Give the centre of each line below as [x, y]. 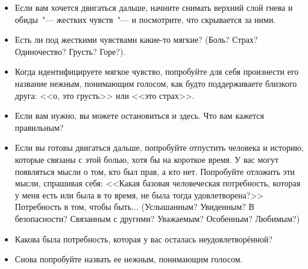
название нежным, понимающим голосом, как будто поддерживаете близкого [156, 83]
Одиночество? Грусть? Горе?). [70, 51]
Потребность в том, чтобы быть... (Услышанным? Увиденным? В [134, 207]
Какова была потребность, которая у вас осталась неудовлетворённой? [144, 239]
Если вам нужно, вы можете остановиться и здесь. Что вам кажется [139, 116]
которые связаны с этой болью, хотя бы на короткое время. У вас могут [147, 159]
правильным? [39, 127]
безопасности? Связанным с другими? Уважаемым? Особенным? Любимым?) [157, 218]
